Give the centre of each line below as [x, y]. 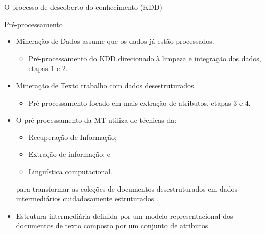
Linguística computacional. [70, 171]
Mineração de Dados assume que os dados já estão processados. [115, 41]
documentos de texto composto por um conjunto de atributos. [113, 226]
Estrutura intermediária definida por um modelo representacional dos [125, 215]
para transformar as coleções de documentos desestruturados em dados [127, 188]
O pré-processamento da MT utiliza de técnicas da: [96, 120]
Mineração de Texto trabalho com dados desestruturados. [106, 85]
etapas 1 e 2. [48, 68]
